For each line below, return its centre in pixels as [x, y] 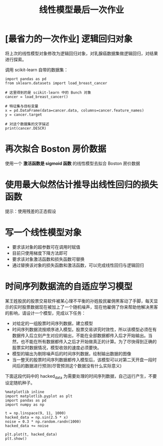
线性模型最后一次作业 [81, 10]
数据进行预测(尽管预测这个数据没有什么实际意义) [73, 366]
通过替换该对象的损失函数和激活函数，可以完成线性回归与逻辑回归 [78, 265]
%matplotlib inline [25, 392]
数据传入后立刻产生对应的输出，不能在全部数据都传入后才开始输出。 [80, 335]
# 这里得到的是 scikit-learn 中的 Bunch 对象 [48, 93]
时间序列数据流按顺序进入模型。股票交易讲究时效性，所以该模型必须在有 [84, 329]
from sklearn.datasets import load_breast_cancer [56, 83]
